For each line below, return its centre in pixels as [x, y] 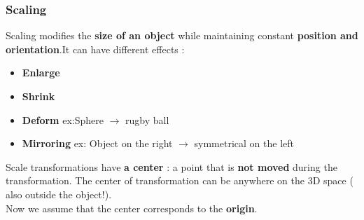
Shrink [38, 96]
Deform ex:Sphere [63, 119]
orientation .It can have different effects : [95, 49]
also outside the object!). [59, 194]
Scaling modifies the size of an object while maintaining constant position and [182, 35]
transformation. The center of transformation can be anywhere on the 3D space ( [180, 180]
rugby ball [147, 119]
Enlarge [41, 73]
